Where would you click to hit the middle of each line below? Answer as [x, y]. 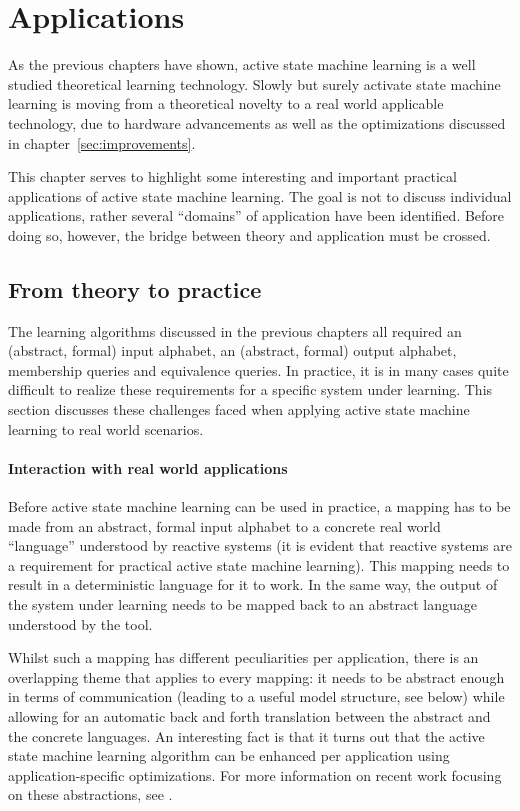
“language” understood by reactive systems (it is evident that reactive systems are [260, 545]
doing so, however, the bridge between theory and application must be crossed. [249, 234]
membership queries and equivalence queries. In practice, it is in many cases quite [258, 369]
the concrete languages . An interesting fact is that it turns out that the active [246, 735]
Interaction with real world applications [148, 467]
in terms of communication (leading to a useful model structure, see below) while [256, 696]
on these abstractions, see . [90, 794]
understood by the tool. [80, 623]
